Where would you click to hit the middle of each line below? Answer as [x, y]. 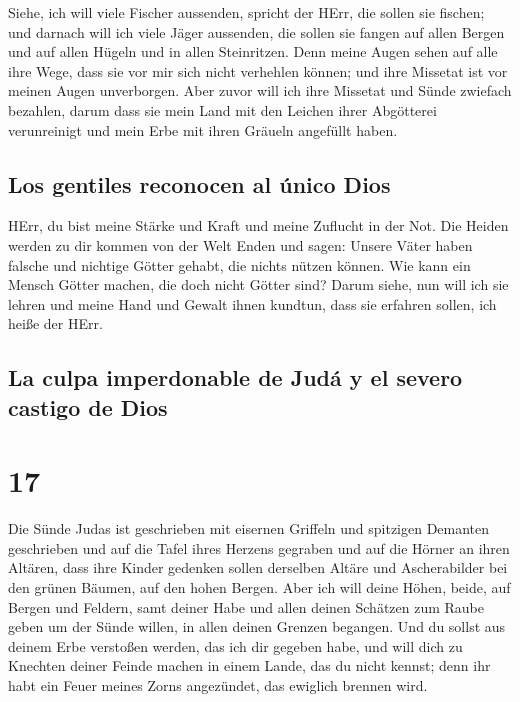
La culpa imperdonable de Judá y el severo [235, 377]
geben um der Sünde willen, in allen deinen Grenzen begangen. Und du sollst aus [257, 626]
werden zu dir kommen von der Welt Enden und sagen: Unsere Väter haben [240, 244]
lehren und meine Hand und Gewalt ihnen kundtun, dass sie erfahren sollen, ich [252, 303]
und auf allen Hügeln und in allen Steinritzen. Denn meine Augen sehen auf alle [253, 51]
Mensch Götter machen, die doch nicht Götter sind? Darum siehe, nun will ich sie [258, 284]
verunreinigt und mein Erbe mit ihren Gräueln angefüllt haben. [203, 129]
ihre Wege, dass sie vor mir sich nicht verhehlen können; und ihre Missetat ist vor [258, 70]
